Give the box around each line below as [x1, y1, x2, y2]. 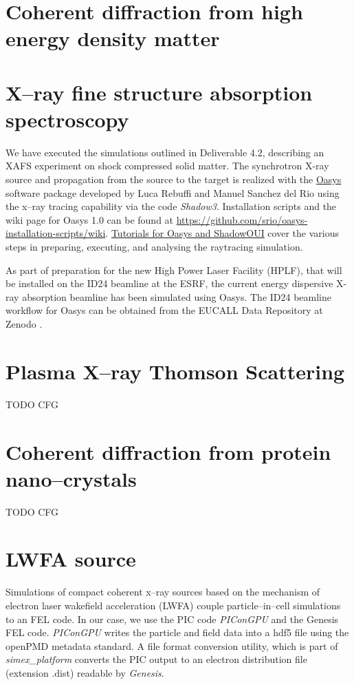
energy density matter [5, 24, 220, 52]
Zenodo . [5, 317, 43, 330]
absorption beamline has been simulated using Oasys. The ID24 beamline [22, 289, 332, 304]
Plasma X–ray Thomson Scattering [5, 357, 345, 385]
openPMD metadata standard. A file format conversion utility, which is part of [5, 638, 338, 653]
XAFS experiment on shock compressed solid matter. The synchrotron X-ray [5, 158, 329, 173]
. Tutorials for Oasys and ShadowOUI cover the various [105, 226, 339, 240]
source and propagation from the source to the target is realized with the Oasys [5, 172, 342, 187]
